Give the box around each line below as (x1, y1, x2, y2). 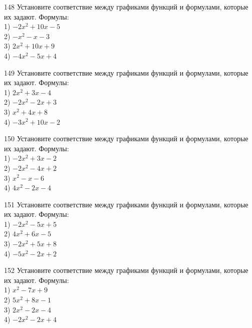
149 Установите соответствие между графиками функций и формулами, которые (4, 67, 248, 78)
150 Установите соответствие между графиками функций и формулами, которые (4, 133, 248, 144)
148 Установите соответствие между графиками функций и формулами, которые (4, 2, 248, 12)
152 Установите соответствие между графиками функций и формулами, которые (4, 265, 248, 275)
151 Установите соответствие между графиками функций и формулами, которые (4, 199, 248, 209)
